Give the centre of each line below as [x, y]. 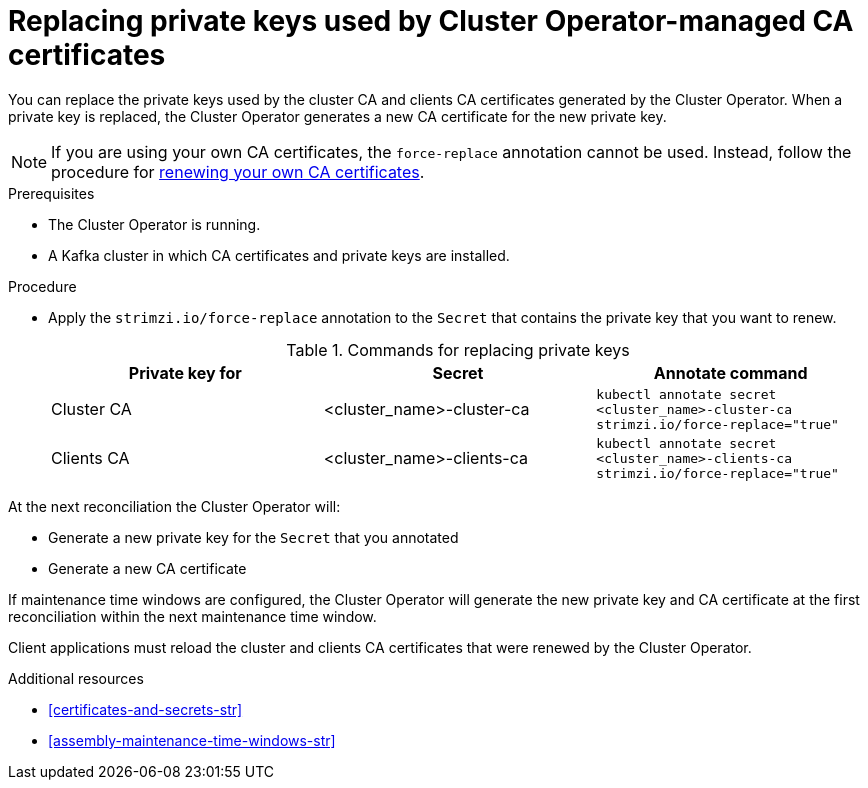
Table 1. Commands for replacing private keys [458, 349]
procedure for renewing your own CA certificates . [238, 171]
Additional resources [76, 678]
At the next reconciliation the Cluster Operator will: [174, 506]
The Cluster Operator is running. [154, 224]
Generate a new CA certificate [147, 568]
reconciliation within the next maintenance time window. [192, 616]
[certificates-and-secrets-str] [145, 709]
